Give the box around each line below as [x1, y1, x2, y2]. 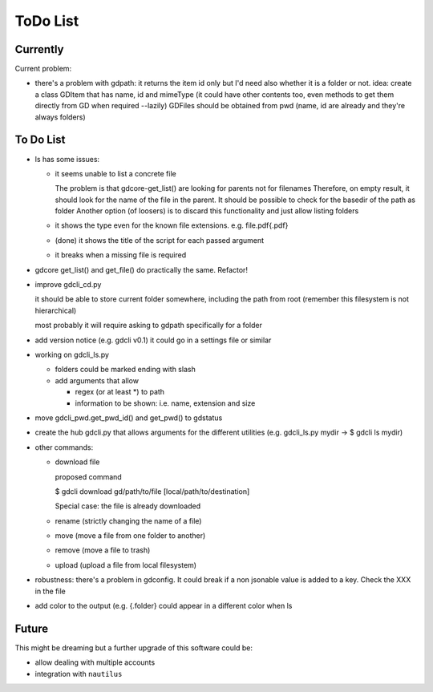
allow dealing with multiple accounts [34, 658, 156, 667]
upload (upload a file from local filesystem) [55, 560, 196, 569]
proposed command [55, 471, 122, 481]
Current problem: [14, 64, 72, 74]
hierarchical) [34, 306, 77, 315]
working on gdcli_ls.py [34, 350, 110, 359]
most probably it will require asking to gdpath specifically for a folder [34, 321, 262, 330]
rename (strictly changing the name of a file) [55, 516, 202, 525]
